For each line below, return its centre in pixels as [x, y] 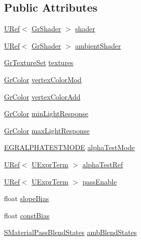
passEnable [99, 181]
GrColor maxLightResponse [47, 130]
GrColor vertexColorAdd [42, 96]
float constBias [27, 215]
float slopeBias [27, 198]
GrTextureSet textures [39, 62]
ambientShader [98, 45]
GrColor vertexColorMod [43, 79]
